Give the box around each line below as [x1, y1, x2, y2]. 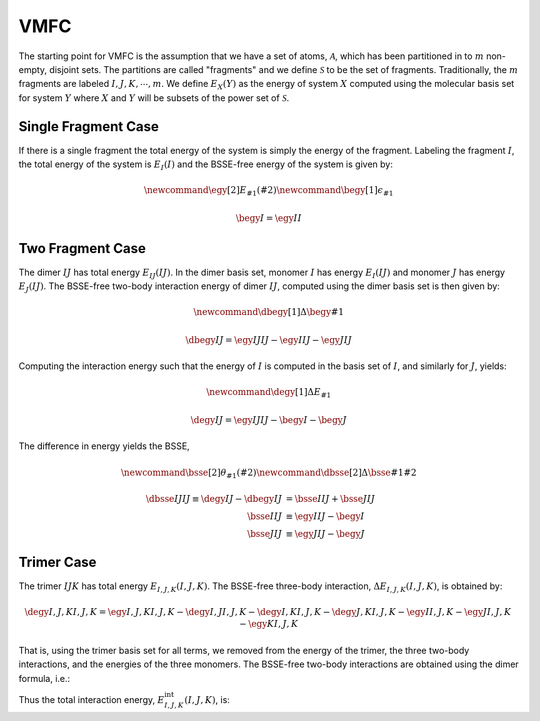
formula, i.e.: [18, 672, 71, 684]
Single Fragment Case [18, 118, 160, 135]
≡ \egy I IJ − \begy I [285, 511, 365, 522]
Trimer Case [18, 553, 97, 570]
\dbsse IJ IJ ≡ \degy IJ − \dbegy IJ [145, 493, 283, 505]
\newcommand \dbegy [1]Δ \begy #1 [193, 306, 345, 318]
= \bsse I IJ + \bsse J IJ [285, 493, 375, 505]
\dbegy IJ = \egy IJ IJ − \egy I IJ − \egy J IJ [185, 334, 352, 345]
